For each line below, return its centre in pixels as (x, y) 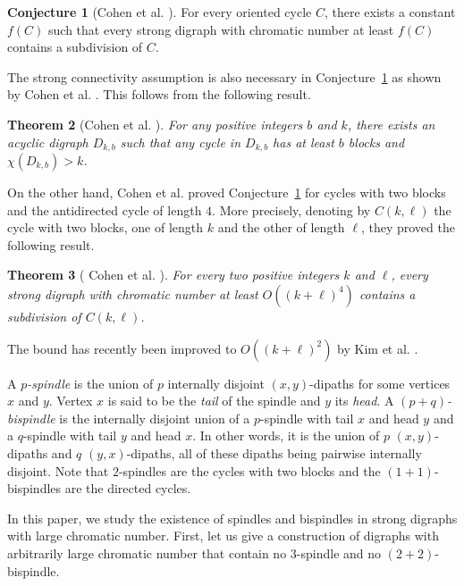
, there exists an (391, 124)
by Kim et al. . (378, 348)
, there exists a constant (390, 12)
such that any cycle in (181, 142)
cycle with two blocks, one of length (105, 227)
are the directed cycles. (128, 488)
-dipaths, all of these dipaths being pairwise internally (274, 452)
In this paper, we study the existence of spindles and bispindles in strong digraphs (232, 518)
